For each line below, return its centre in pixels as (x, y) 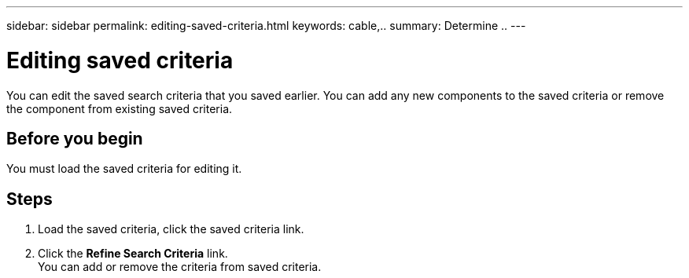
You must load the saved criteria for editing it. (124, 169)
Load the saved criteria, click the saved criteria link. (171, 229)
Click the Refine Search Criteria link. (133, 254)
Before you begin (75, 138)
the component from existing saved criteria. (120, 108)
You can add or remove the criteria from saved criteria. (180, 267)
